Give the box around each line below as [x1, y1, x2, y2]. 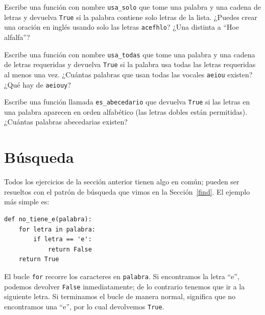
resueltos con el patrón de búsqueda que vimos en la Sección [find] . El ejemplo [4, 186, 250, 197]
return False [47, 245, 92, 253]
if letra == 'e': [33, 236, 92, 243]
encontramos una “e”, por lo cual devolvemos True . [4, 301, 164, 311]
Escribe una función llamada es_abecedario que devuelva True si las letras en [4, 96, 250, 107]
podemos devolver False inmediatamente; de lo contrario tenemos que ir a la [4, 281, 245, 291]
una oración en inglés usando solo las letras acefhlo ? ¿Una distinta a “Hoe [4, 22, 239, 32]
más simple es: [4, 196, 50, 207]
